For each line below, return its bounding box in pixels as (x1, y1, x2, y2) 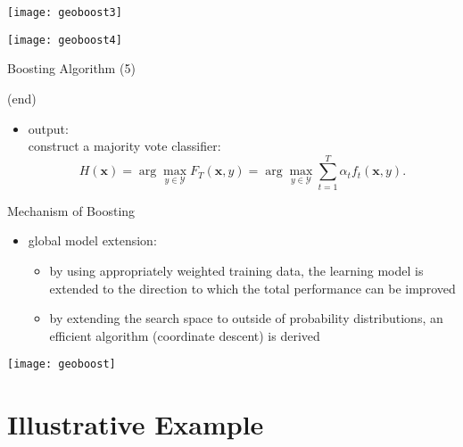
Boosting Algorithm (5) (7, 59, 136, 78)
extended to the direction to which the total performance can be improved (49, 278, 456, 297)
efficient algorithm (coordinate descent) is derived (49, 326, 320, 344)
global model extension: (28, 231, 157, 250)
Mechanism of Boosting (7, 201, 136, 219)
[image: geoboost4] (7, 33, 122, 46)
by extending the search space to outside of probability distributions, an (49, 309, 443, 327)
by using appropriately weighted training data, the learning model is (49, 261, 424, 279)
